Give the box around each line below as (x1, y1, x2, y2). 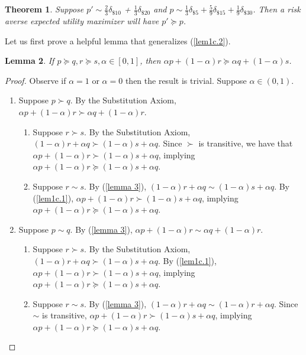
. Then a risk (253, 3, 301, 15)
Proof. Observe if (5, 74, 66, 86)
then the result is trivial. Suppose (125, 74, 247, 86)
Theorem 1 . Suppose (5, 3, 84, 15)
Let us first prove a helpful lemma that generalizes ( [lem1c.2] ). (5, 34, 231, 47)
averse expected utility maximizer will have (5, 15, 159, 27)
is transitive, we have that (198, 137, 293, 149)
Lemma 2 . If (5, 54, 54, 67)
